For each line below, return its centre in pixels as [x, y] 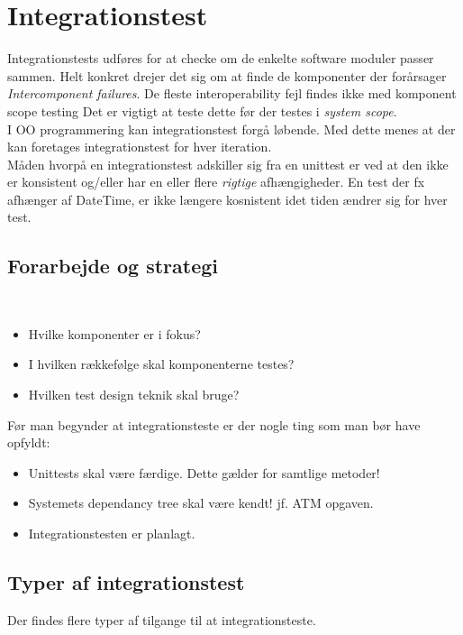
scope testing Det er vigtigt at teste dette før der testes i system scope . [202, 110]
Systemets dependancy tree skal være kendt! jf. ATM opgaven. [201, 503]
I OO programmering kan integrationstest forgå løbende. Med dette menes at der [231, 129]
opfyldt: [29, 442]
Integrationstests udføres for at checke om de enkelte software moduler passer [221, 58]
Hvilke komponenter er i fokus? [114, 333]
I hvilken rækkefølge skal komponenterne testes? [161, 364]
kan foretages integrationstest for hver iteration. [140, 147]
